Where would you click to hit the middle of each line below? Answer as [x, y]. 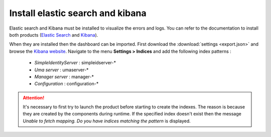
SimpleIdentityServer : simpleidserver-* [75, 63]
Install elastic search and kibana [78, 13]
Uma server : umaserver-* [61, 70]
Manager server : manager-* [64, 77]
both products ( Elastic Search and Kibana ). [54, 35]
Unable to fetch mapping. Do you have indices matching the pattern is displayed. [107, 121]
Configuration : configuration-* [66, 84]
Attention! [34, 97]
